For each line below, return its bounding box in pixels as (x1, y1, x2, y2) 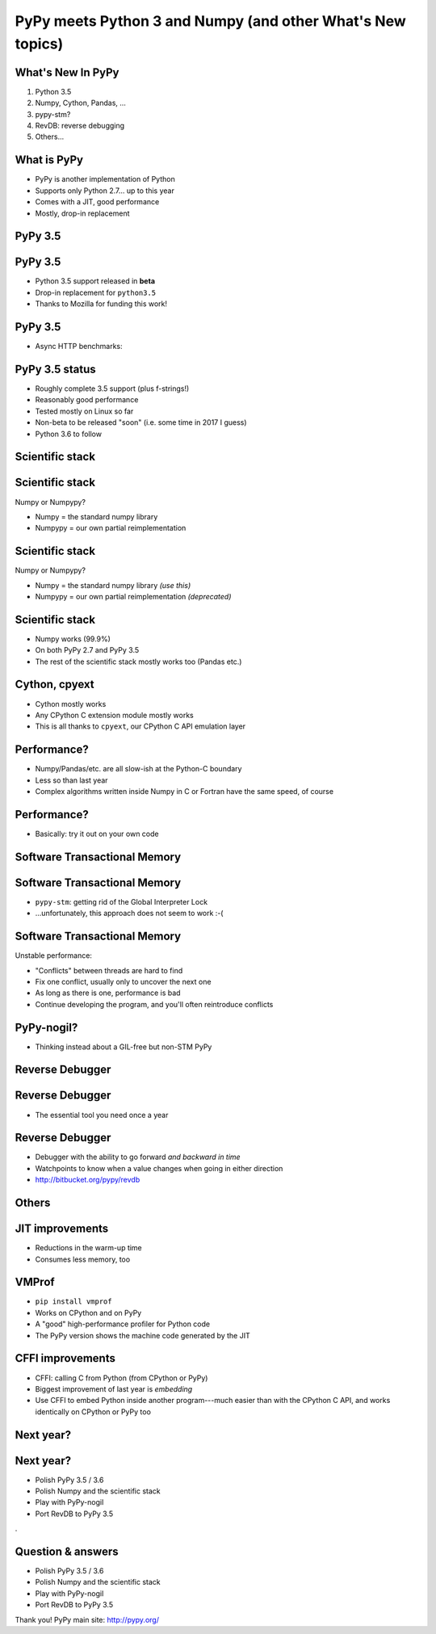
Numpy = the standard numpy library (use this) (35, 580, 191, 590)
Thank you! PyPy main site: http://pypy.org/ (15, 1615, 159, 1624)
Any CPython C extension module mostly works (35, 710, 194, 720)
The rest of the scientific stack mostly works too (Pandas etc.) (35, 657, 242, 666)
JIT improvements (15, 1222, 109, 1236)
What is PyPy (15, 153, 84, 167)
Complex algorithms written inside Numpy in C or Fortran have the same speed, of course (35, 787, 334, 796)
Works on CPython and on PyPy (35, 1308, 142, 1317)
